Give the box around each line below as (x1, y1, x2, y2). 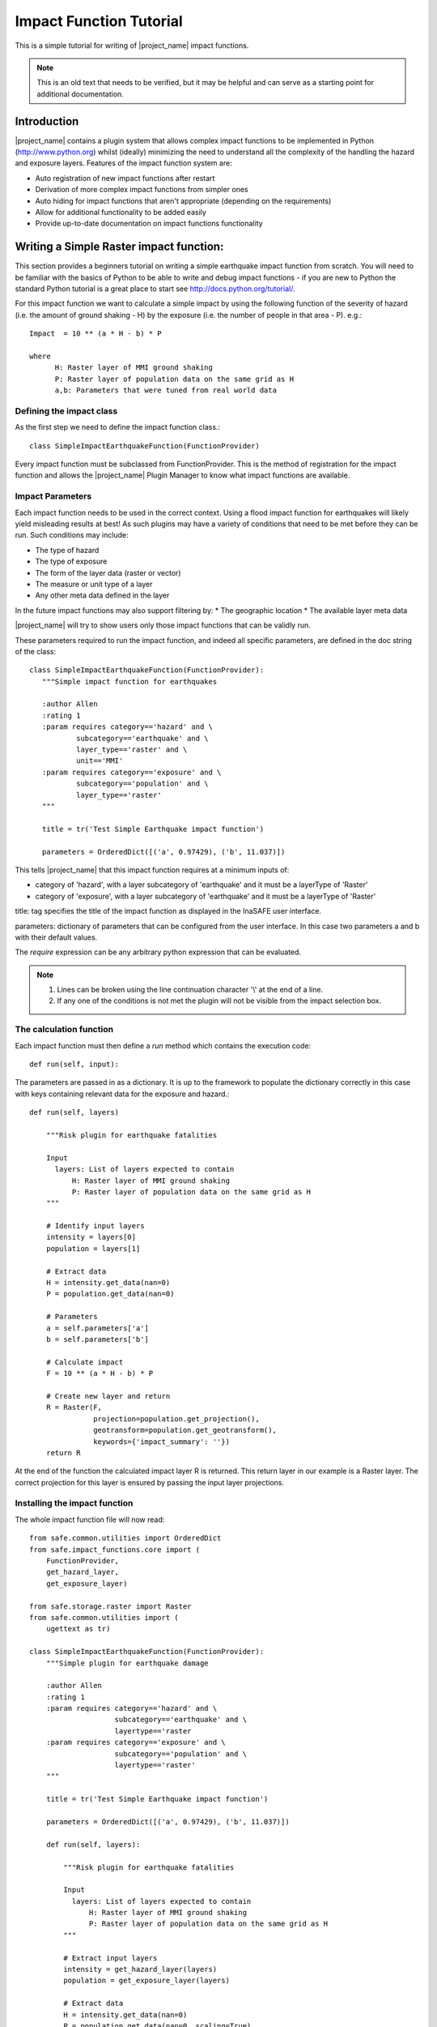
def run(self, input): (29, 1060, 120, 1069)
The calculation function (15, 1024, 113, 1035)
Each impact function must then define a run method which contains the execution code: (15, 1040, 312, 1050)
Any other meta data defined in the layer (35, 590, 170, 600)
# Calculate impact (45, 1357, 124, 1366)
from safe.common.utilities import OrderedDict (29, 1533, 222, 1543)
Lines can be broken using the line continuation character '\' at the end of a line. (57, 985, 324, 995)
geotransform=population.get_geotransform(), (93, 1425, 277, 1435)
